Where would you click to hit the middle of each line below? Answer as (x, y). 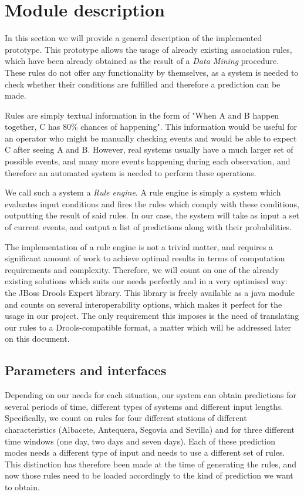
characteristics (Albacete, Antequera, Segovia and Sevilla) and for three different (150, 429)
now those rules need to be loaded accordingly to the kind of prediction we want (149, 475)
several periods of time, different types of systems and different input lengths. (144, 406)
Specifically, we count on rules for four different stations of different (126, 418)
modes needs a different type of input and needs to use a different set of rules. (145, 452)
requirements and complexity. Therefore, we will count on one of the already (142, 269)
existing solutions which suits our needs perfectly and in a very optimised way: (146, 281)
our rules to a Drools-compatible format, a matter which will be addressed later (148, 327)
